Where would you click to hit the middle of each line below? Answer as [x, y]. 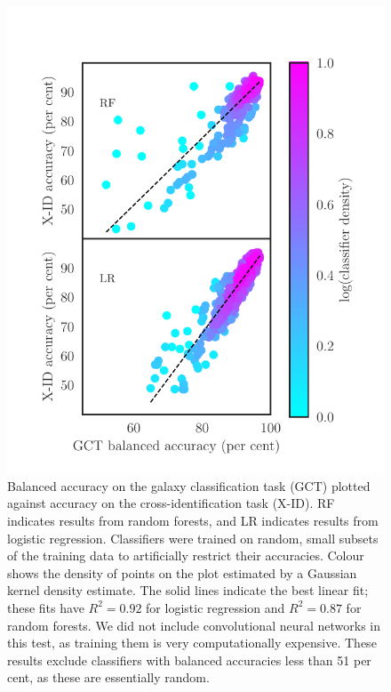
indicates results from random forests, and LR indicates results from [193, 520]
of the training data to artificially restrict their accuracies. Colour [186, 555]
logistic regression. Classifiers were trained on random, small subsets [193, 538]
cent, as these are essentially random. [108, 677]
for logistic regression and [215, 607]
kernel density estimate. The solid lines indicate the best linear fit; [188, 590]
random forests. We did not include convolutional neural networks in [194, 625]
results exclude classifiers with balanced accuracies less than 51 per [189, 660]
